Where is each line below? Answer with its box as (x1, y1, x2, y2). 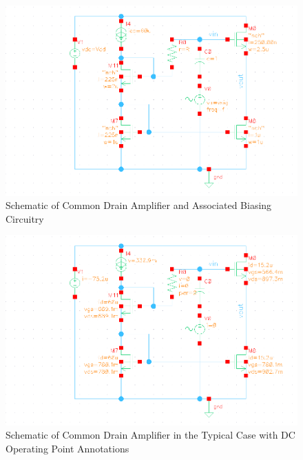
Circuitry (6, 211, 44, 226)
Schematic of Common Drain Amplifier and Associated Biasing (6, 198, 272, 212)
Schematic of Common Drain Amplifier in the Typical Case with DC (6, 428, 295, 442)
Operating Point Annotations (6, 441, 129, 456)
